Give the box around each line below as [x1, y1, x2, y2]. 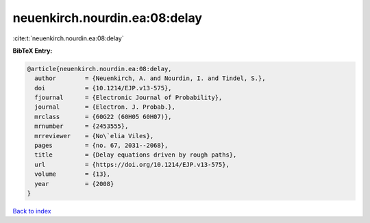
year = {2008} [34, 180, 114, 187]
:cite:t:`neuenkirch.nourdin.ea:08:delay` [12, 34, 124, 42]
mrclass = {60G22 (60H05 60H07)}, [34, 113, 172, 120]
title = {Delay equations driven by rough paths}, [34, 151, 237, 159]
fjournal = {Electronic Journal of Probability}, [34, 94, 223, 102]
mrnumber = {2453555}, [34, 122, 129, 130]
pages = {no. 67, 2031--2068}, [34, 142, 169, 150]
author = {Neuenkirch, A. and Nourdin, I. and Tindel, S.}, [34, 75, 266, 82]
